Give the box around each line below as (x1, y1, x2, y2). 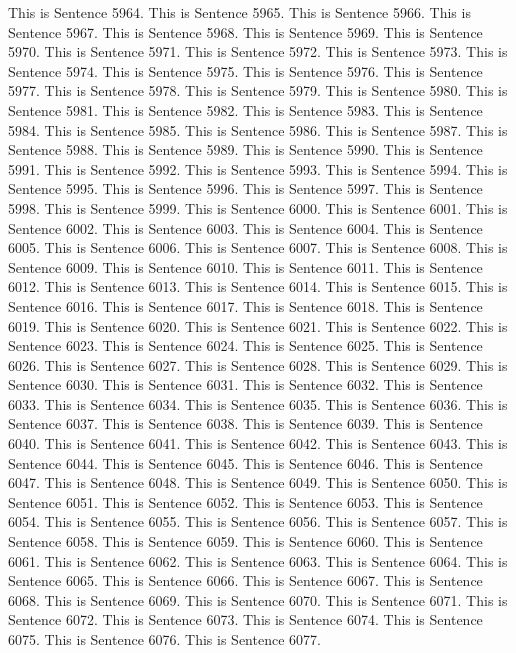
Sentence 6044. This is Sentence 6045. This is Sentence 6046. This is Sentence (8, 452, 483, 473)
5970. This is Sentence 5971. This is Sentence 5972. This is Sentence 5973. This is (8, 41, 508, 62)
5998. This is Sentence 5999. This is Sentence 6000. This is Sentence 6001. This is (8, 197, 508, 218)
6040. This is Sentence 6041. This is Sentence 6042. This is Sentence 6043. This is (8, 433, 508, 454)
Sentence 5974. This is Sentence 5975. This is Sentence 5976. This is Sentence (8, 60, 483, 81)
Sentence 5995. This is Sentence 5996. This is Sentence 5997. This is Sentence (8, 178, 483, 199)
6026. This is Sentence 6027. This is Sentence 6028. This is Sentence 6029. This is (8, 354, 508, 375)
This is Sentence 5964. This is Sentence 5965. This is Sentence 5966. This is (8, 2, 471, 22)
